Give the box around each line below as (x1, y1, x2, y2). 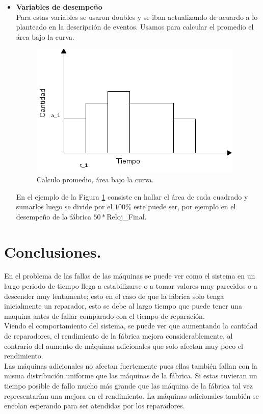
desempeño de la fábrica (16, 211, 91, 222)
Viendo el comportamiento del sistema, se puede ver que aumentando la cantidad (4, 320, 258, 331)
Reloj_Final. (107, 211, 147, 222)
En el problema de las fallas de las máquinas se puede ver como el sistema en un (4, 270, 255, 281)
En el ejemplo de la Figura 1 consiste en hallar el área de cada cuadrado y (16, 191, 248, 202)
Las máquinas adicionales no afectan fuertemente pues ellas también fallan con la (4, 360, 257, 371)
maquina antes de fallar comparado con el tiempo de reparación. (4, 310, 205, 321)
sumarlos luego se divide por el (16, 201, 113, 212)
